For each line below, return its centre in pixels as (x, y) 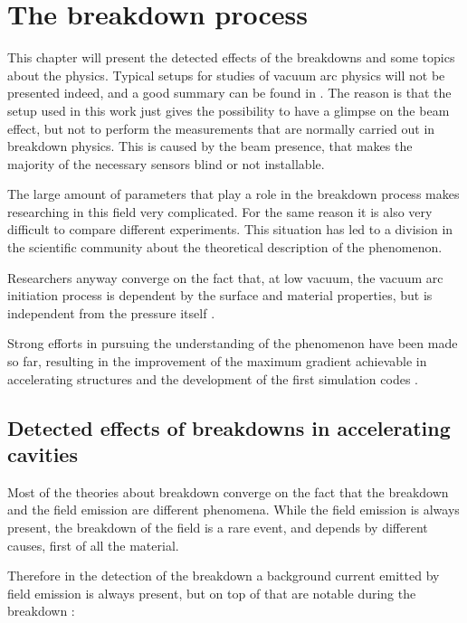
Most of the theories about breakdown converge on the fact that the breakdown (228, 491)
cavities (43, 454)
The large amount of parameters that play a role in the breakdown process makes (233, 194)
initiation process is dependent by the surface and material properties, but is (220, 295)
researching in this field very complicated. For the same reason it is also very (220, 211)
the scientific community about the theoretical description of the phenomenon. (225, 247)
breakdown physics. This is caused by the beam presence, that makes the (210, 146)
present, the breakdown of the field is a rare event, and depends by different (218, 527)
